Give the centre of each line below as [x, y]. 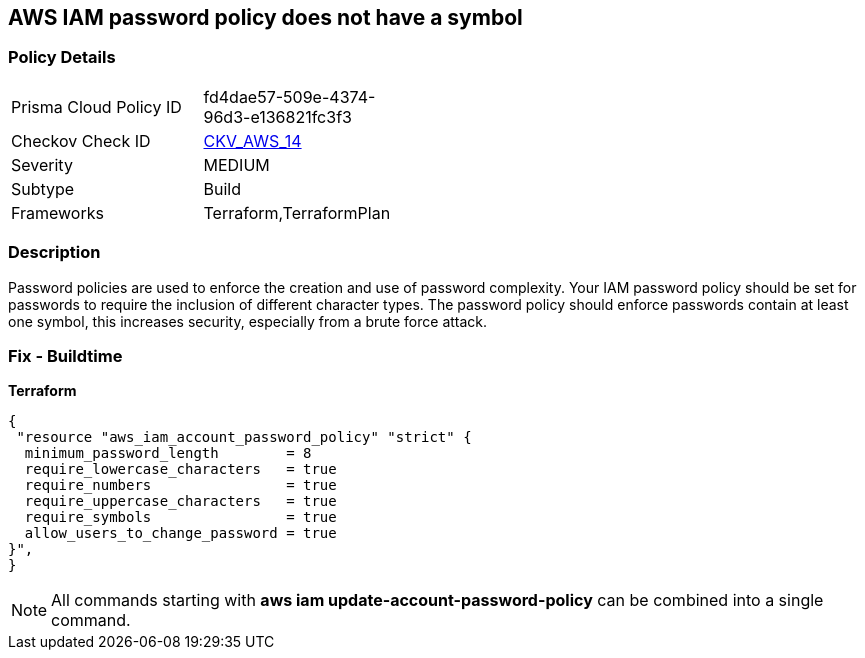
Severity [42, 164]
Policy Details [62, 57]
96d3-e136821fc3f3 [277, 116]
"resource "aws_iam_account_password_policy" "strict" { [244, 437]
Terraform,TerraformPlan [297, 212]
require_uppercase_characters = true [180, 501]
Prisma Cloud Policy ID [96, 106]
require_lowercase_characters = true [180, 469]
